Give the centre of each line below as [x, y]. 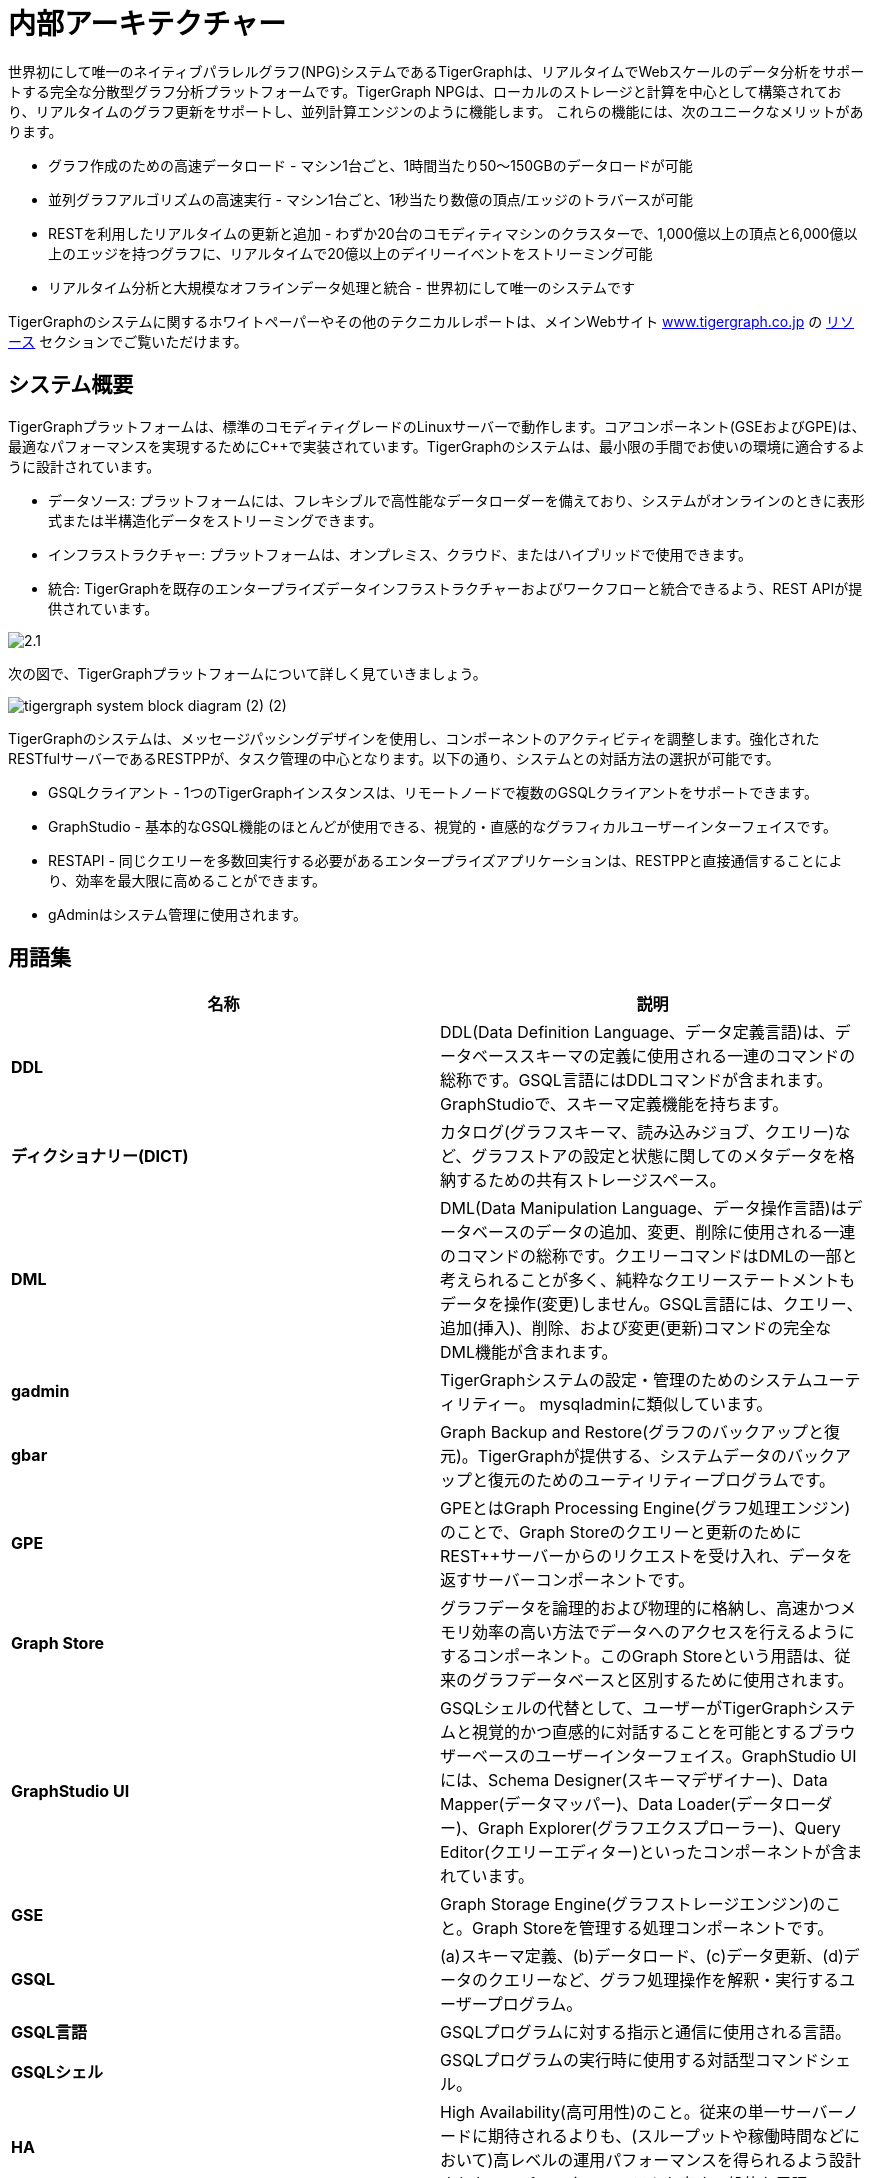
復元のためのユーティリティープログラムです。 [662, 1480]
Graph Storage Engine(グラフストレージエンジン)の [633, 1904]
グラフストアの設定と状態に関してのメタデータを [655, 1156]
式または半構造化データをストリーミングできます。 [215, 520]
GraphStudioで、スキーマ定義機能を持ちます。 [614, 1104]
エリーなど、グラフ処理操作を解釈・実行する [672, 1980]
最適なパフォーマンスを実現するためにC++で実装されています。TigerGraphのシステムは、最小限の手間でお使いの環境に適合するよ [437, 446]
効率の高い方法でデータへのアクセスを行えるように [663, 1632]
